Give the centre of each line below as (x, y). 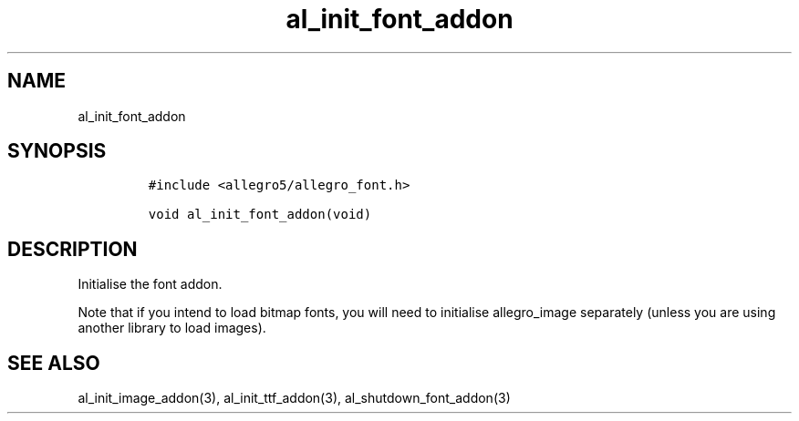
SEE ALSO (54, 363)
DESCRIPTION (73, 249)
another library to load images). (172, 328)
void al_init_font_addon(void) (260, 215)
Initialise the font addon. (150, 284)
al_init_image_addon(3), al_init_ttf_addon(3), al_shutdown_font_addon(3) (294, 398)
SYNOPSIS (57, 151)
